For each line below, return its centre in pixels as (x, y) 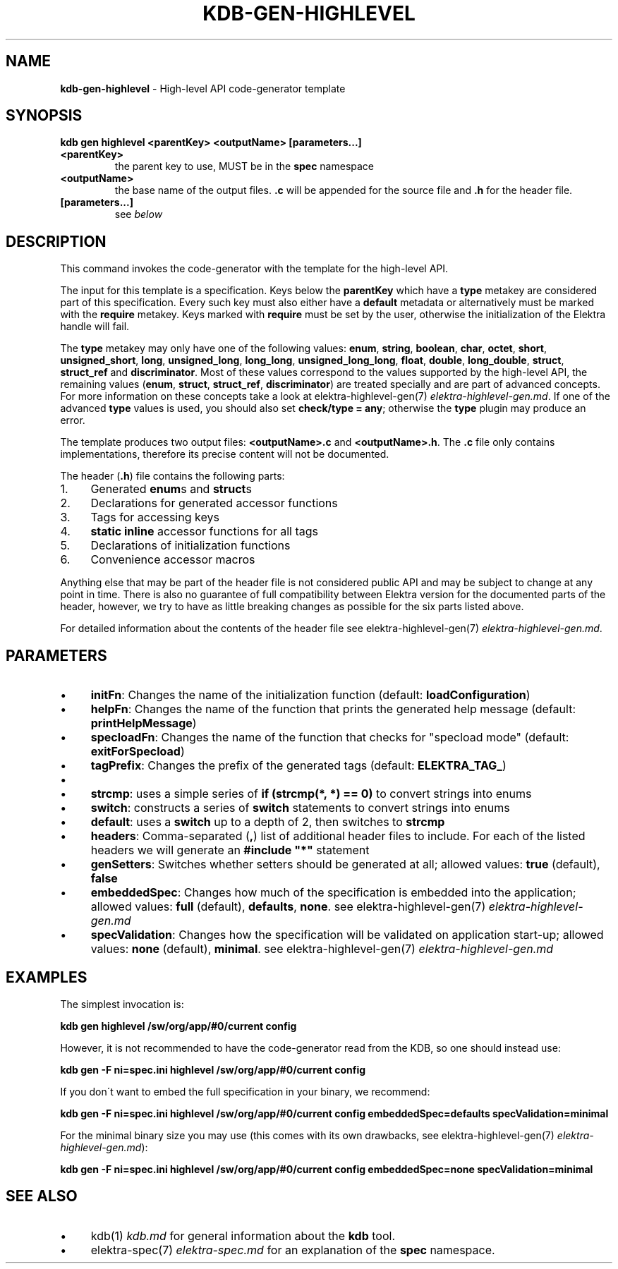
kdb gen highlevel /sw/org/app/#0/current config (178, 1026)
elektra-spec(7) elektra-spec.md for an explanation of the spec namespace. (293, 1250)
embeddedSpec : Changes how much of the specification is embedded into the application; (333, 893)
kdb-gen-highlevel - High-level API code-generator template (203, 88)
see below (139, 214)
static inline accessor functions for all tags (204, 532)
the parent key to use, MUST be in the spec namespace (244, 166)
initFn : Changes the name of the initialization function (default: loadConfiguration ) (310, 695)
